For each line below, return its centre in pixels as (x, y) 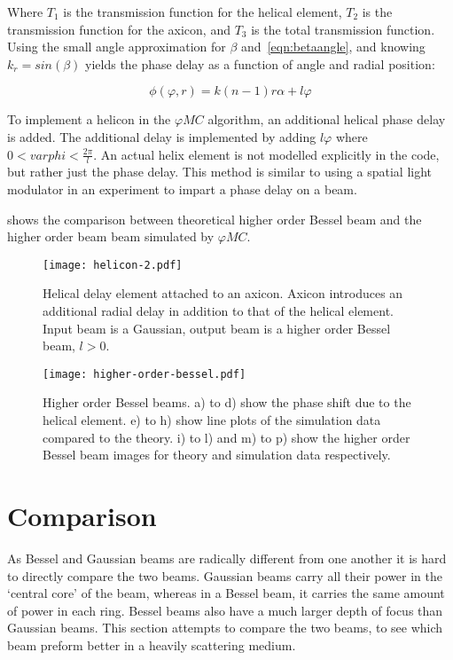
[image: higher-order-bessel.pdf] (144, 374)
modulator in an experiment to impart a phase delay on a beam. (182, 189)
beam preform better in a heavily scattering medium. (152, 644)
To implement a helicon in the (89, 119)
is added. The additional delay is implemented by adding (162, 136)
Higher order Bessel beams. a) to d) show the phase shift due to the (227, 402)
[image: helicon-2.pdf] (113, 265)
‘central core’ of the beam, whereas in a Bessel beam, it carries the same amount (226, 593)
